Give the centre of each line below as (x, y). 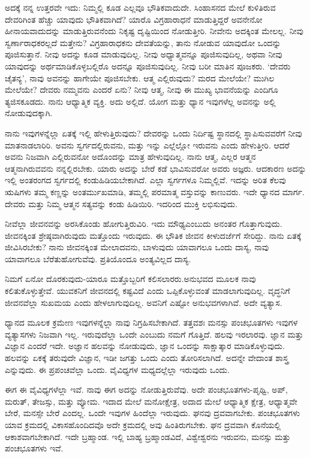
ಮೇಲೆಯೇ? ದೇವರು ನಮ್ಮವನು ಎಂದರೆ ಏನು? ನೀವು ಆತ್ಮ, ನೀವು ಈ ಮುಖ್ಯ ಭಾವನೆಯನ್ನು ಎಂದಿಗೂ (142, 90)
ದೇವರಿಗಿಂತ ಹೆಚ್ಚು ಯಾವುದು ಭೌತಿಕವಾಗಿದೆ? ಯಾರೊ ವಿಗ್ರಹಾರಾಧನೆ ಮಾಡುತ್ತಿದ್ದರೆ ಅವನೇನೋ (134, 19)
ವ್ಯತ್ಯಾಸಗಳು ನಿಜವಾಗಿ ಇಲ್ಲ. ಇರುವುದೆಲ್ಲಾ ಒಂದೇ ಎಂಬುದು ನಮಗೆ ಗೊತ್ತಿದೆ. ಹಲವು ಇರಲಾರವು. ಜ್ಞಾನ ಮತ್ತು (154, 334)
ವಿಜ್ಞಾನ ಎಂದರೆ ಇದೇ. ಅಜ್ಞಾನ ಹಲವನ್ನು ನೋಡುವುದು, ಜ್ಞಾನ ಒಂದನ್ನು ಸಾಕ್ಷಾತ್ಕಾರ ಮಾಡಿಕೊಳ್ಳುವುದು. (145, 346)
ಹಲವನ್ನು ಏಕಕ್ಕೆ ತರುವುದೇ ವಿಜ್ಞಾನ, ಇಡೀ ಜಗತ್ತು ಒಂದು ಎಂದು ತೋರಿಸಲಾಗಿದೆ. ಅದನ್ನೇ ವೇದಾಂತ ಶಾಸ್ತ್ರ (147, 358)
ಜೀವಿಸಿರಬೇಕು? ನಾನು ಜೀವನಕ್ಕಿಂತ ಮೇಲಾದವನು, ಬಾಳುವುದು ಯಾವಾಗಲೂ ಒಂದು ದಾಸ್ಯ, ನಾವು (137, 247)
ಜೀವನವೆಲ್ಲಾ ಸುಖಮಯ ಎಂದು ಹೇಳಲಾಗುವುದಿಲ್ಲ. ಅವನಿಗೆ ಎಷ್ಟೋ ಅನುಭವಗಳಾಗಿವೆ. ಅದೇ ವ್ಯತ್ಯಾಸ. (144, 302)
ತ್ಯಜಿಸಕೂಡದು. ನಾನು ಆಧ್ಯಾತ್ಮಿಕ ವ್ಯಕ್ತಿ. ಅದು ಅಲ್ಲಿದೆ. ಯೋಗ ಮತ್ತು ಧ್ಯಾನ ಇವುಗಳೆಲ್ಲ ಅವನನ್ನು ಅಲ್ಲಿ (140, 101)
